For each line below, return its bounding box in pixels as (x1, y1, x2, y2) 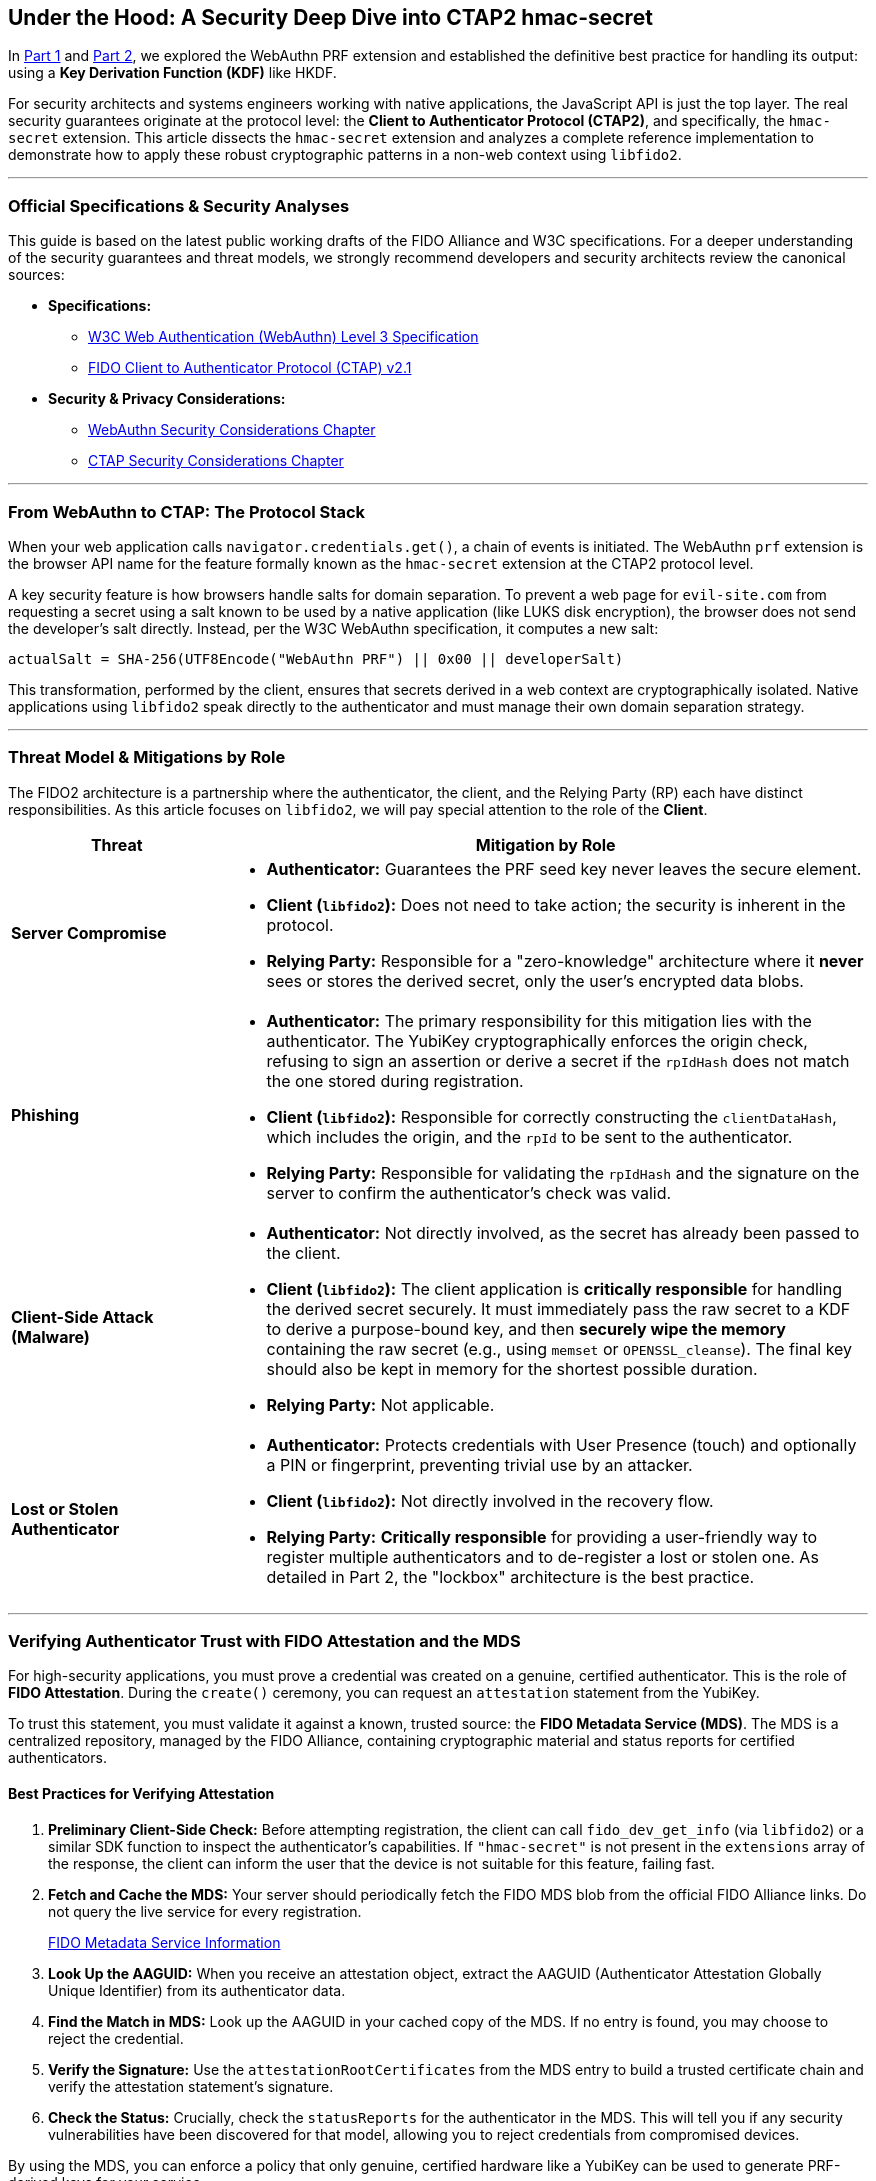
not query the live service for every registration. (48, 1902, 362, 1920)
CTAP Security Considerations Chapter (88, 452, 344, 470)
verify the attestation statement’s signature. (48, 2077, 334, 2095)
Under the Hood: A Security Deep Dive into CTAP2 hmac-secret (8, 5, 653, 30)
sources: (8, 266, 65, 284)
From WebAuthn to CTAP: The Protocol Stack (8, 501, 366, 522)
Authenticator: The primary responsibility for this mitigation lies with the (266, 1010, 812, 1031)
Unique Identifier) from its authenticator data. (48, 1981, 346, 1999)
